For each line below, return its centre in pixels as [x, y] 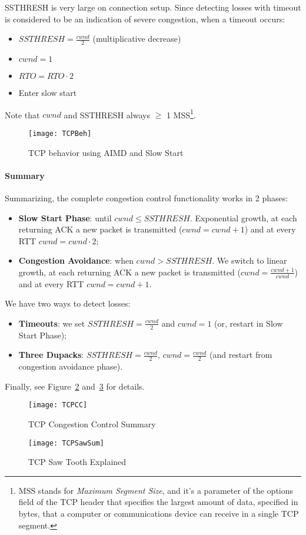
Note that [22, 114]
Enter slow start [48, 93]
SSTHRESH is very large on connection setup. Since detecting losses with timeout [153, 7]
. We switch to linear [250, 260]
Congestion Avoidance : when [76, 260]
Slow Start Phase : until [65, 217]
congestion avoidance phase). [71, 366]
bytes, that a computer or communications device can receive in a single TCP [159, 514]
